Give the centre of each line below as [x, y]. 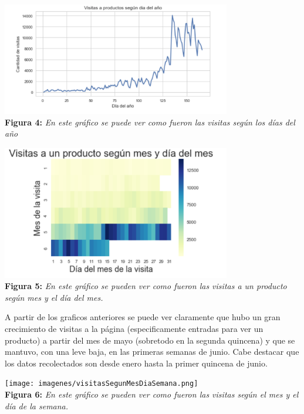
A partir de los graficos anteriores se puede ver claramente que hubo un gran [143, 317]
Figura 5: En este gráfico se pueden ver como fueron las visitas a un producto [146, 286]
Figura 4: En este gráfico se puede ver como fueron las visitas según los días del [150, 122]
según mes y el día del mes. [54, 297]
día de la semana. [37, 405]
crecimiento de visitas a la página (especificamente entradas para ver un [134, 328]
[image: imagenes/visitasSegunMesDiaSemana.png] [102, 384]
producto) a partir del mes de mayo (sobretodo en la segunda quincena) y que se [150, 340]
